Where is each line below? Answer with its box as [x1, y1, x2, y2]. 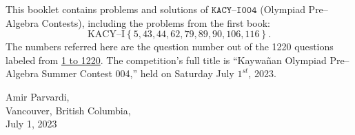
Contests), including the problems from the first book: [41, 15, 270, 30]
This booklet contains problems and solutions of [6, 2, 209, 16]
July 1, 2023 [6, 116, 57, 131]
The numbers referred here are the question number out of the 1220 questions [6, 39, 334, 54]
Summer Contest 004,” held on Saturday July [41, 66, 234, 81]
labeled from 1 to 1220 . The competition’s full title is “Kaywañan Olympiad [6, 52, 327, 67]
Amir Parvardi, [6, 89, 70, 103]
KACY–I [87, 30, 125, 40]
